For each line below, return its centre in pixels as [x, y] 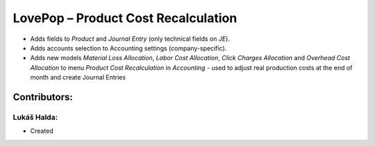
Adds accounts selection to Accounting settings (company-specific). [128, 48]
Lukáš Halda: [35, 117]
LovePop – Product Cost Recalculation [125, 18]
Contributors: [43, 97]
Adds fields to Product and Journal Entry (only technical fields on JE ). [130, 39]
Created [42, 131]
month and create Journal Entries [78, 77]
